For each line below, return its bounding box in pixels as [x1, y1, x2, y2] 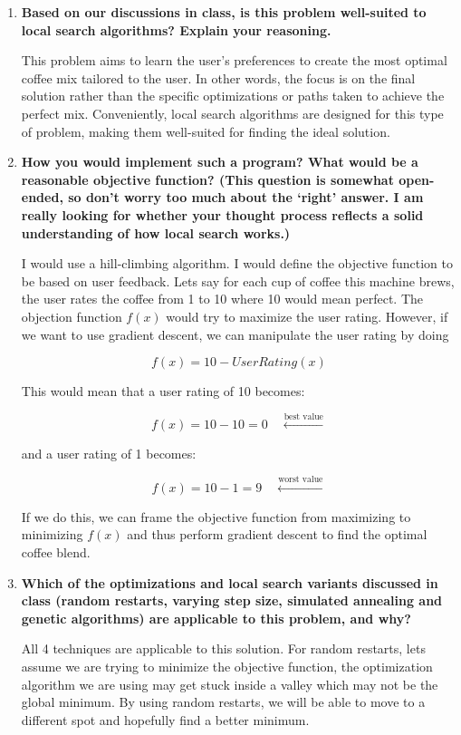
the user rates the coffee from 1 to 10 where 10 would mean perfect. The [21, 289, 424, 308]
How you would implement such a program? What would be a [21, 152, 418, 171]
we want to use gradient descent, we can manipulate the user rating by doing [21, 324, 449, 343]
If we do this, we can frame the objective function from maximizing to [21, 507, 411, 526]
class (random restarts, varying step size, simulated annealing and [21, 591, 443, 610]
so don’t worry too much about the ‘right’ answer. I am [68, 188, 424, 207]
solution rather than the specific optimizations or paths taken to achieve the [21, 86, 445, 105]
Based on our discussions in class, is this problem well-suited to [21, 3, 427, 21]
